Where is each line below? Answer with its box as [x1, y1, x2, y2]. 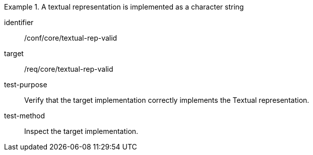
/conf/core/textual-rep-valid [24, 34, 117, 42]
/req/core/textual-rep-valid [24, 65, 113, 73]
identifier [4, 18, 34, 27]
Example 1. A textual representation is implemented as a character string [4, 3, 244, 11]
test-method [4, 111, 45, 120]
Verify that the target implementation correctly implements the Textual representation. [24, 96, 309, 104]
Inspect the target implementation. [24, 127, 139, 135]
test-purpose [4, 80, 47, 89]
